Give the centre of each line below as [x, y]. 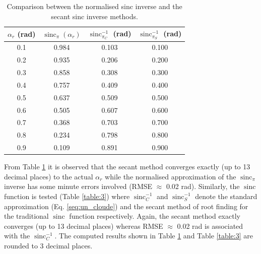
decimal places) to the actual [49, 176]
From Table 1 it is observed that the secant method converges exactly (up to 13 [127, 167]
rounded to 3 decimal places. [48, 245]
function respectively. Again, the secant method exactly [155, 216]
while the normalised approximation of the [171, 176]
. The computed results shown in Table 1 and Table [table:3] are [154, 236]
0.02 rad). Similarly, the [203, 186]
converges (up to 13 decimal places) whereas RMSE [84, 226]
